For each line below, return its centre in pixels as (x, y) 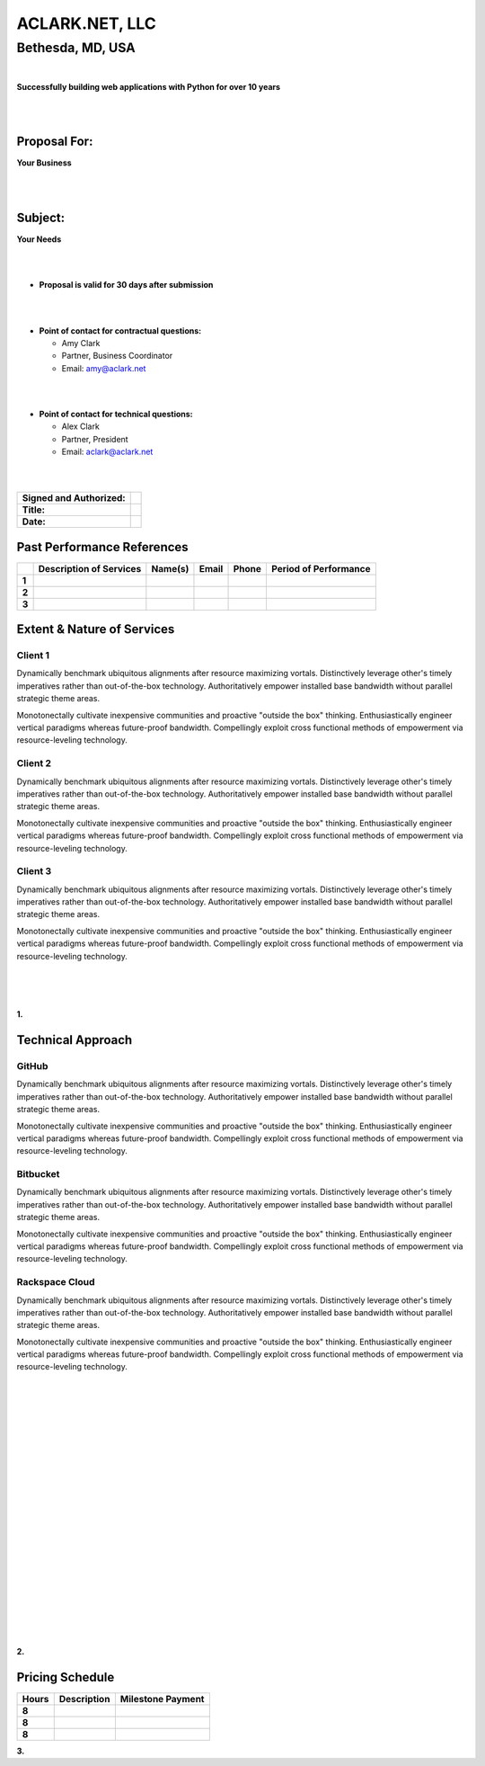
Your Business (44, 163)
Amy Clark (81, 343)
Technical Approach (75, 1040)
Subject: (41, 218)
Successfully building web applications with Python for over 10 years (149, 86)
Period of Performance (321, 568)
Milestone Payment (162, 1699)
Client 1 (33, 656)
